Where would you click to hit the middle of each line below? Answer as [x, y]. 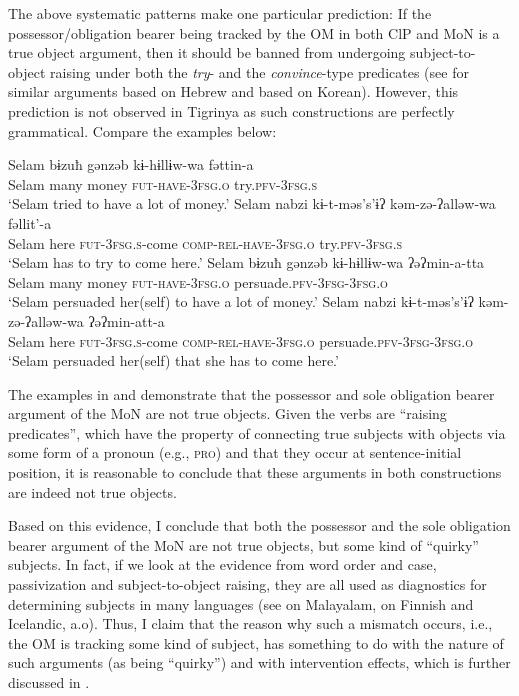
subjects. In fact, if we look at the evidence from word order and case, [222, 564]
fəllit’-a [30, 222]
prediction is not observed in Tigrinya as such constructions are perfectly [231, 110]
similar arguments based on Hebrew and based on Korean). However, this [233, 91]
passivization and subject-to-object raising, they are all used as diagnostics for [247, 584]
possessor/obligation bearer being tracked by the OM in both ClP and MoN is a [254, 32]
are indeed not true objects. [92, 491]
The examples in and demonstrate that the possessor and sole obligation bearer [251, 393]
